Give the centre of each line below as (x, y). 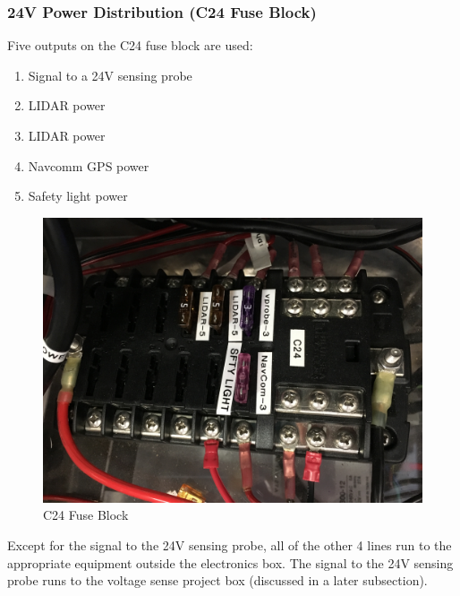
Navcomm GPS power (89, 165)
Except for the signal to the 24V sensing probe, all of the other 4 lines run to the (230, 544)
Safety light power (78, 196)
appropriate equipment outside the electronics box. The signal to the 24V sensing (230, 562)
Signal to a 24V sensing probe (110, 75)
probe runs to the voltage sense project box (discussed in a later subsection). (217, 580)
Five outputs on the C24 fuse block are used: (130, 45)
